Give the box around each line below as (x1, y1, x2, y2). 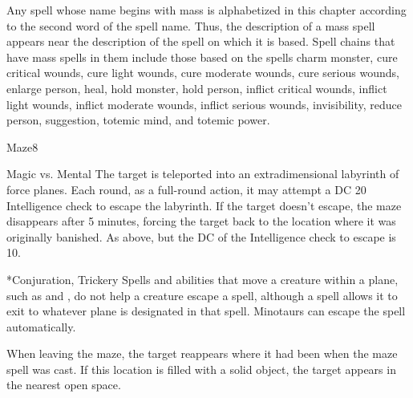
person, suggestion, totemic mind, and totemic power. (6, 112, 270, 128)
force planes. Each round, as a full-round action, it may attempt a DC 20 (6, 181, 366, 197)
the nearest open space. (6, 376, 121, 393)
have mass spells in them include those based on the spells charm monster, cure (6, 48, 398, 65)
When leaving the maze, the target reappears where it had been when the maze (6, 345, 398, 362)
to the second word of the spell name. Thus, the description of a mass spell (6, 17, 375, 34)
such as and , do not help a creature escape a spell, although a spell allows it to (6, 286, 398, 303)
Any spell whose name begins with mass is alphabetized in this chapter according (6, 2, 407, 18)
